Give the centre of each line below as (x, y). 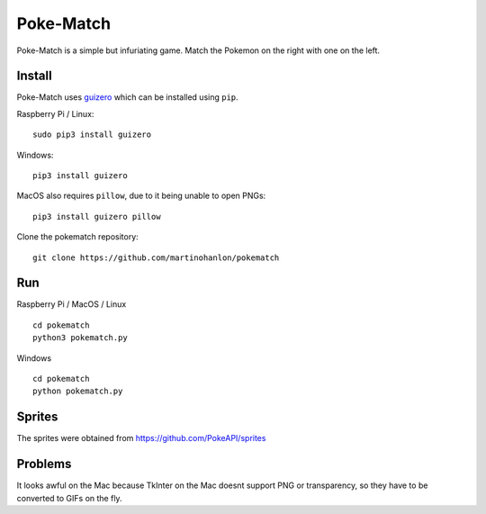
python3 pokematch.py (80, 338)
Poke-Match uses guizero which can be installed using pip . (127, 97)
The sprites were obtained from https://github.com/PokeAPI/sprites (141, 438)
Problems (44, 464)
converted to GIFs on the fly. (69, 498)
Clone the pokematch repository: (77, 237)
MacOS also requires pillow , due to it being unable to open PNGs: (141, 196)
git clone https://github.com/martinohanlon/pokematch (156, 257)
